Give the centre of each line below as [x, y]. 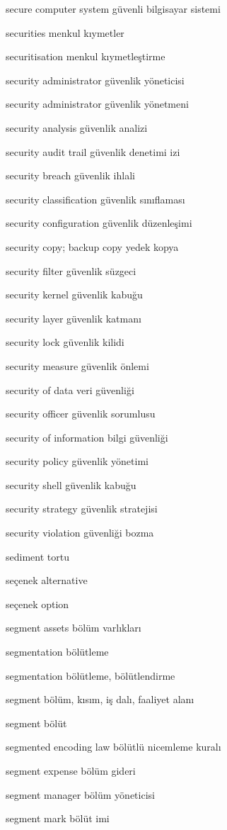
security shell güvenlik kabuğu [71, 484]
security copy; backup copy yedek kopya [92, 246]
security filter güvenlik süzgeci [71, 270]
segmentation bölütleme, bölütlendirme [91, 675]
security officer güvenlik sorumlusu [81, 414]
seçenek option [37, 604]
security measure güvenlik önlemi [77, 365]
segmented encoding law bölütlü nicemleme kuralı [113, 747]
